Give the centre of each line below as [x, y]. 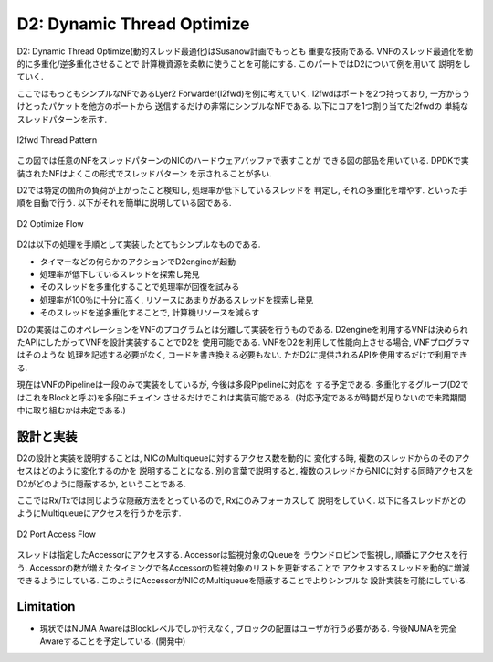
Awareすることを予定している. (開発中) [113, 641]
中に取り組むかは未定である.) [72, 410]
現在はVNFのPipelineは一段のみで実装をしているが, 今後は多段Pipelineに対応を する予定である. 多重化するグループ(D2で [243, 385]
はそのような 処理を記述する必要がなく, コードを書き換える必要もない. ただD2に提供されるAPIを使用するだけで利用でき [242, 355]
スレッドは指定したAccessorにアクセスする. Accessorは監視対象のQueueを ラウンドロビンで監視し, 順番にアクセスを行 [242, 555]
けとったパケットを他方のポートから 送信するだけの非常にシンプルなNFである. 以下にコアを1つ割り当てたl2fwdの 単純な [243, 106]
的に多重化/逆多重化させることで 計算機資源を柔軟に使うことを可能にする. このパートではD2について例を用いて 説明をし [244, 63]
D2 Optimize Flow [50, 223]
